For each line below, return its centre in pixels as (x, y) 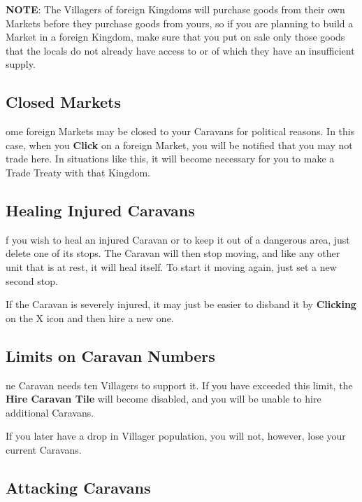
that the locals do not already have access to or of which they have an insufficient (180, 50)
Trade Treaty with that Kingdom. (78, 172)
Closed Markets (63, 102)
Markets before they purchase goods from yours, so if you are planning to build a (180, 23)
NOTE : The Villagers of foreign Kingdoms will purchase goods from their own (175, 9)
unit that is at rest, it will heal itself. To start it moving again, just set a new (171, 266)
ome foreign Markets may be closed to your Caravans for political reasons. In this (180, 131)
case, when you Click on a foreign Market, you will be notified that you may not (179, 145)
